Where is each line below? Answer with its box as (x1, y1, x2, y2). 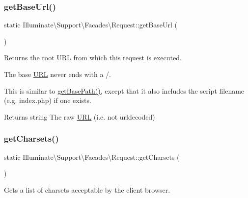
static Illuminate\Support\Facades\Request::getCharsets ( (4, 151, 180, 162)
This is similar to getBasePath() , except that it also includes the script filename (4, 85, 245, 96)
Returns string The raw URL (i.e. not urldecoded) (4, 111, 155, 122)
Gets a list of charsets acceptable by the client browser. (4, 184, 170, 195)
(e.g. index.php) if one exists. (4, 95, 91, 105)
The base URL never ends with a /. (4, 69, 111, 79)
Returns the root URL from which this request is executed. (4, 52, 182, 63)
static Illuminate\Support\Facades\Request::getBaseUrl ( (4, 20, 177, 30)
